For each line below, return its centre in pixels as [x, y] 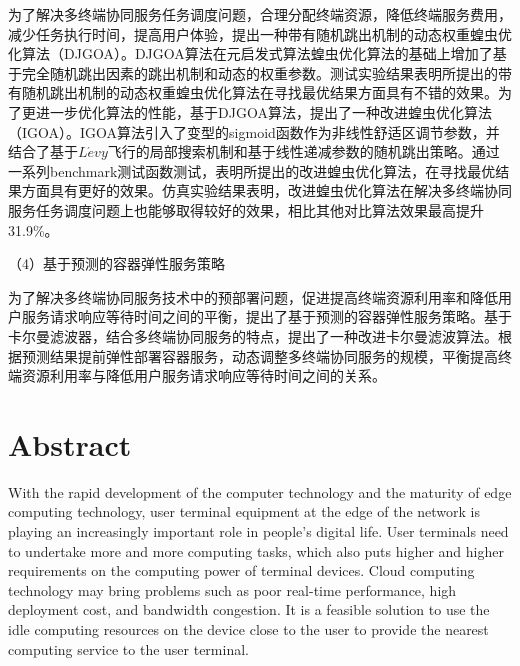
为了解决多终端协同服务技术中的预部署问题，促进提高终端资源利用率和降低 [253, 296]
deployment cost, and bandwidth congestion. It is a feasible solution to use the [249, 609]
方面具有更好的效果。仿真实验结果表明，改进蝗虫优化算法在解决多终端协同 [266, 190]
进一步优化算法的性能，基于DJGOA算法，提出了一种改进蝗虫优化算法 [263, 111]
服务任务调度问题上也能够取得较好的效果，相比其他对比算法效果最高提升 [246, 209]
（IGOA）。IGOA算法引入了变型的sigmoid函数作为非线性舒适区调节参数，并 [254, 131]
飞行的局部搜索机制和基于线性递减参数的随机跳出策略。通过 [303, 151]
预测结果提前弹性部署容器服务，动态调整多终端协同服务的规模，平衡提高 [259, 355]
